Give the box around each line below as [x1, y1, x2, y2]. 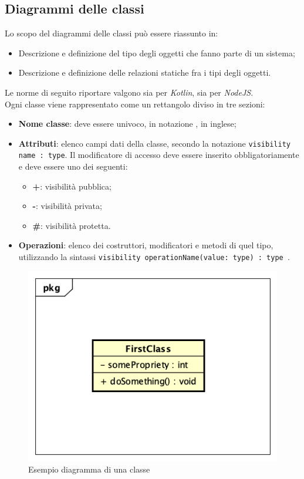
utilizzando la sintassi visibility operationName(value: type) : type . [18, 251, 290, 263]
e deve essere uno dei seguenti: [18, 160, 128, 173]
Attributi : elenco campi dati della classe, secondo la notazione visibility [18, 137, 291, 149]
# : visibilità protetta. [32, 219, 111, 231]
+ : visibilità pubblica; [32, 180, 112, 192]
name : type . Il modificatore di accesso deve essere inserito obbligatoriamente [18, 149, 299, 161]
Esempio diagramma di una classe [28, 463, 150, 475]
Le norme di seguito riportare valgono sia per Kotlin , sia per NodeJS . [5, 86, 254, 98]
